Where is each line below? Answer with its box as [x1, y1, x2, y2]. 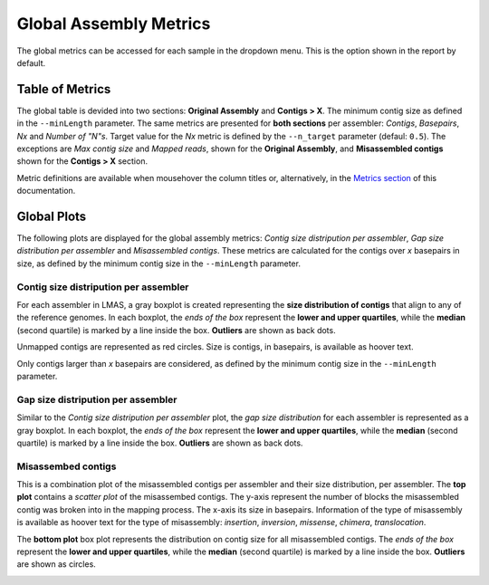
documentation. [16, 186, 76, 197]
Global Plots [16, 209, 87, 224]
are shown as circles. [16, 559, 97, 570]
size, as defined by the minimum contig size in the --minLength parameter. [16, 258, 301, 269]
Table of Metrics [16, 82, 111, 97]
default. [16, 57, 46, 68]
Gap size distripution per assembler [16, 393, 177, 406]
